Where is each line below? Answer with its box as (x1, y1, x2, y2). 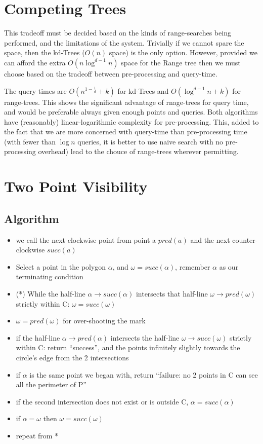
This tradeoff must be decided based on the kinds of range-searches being (4, 27, 231, 38)
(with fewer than (4, 136, 56, 146)
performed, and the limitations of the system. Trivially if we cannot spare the (4, 37, 244, 48)
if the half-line (16, 332, 60, 343)
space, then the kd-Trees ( (4, 47, 85, 58)
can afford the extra (4, 57, 66, 67)
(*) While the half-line (16, 288, 85, 299)
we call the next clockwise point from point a (16, 234, 156, 245)
